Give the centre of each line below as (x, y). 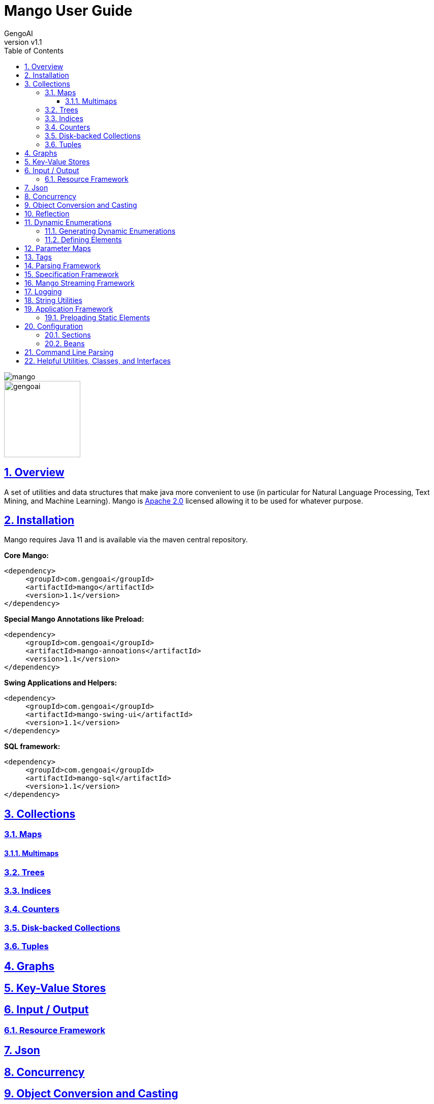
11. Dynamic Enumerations (68, 222)
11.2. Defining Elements (83, 239)
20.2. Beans (65, 343)
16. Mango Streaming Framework (80, 283)
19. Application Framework (69, 309)
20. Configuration (54, 326)
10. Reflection (47, 213)
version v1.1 (23, 42)
